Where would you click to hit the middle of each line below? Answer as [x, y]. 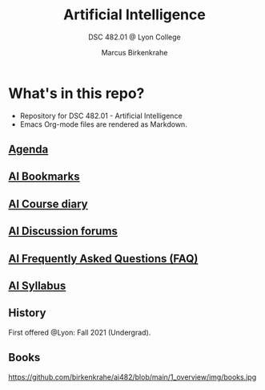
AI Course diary [48, 203]
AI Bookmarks [44, 177]
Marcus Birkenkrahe [135, 52]
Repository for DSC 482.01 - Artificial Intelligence [101, 116]
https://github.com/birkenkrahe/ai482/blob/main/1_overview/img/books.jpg [132, 377]
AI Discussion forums [63, 232]
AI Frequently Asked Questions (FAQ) [103, 258]
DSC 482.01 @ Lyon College [135, 37]
